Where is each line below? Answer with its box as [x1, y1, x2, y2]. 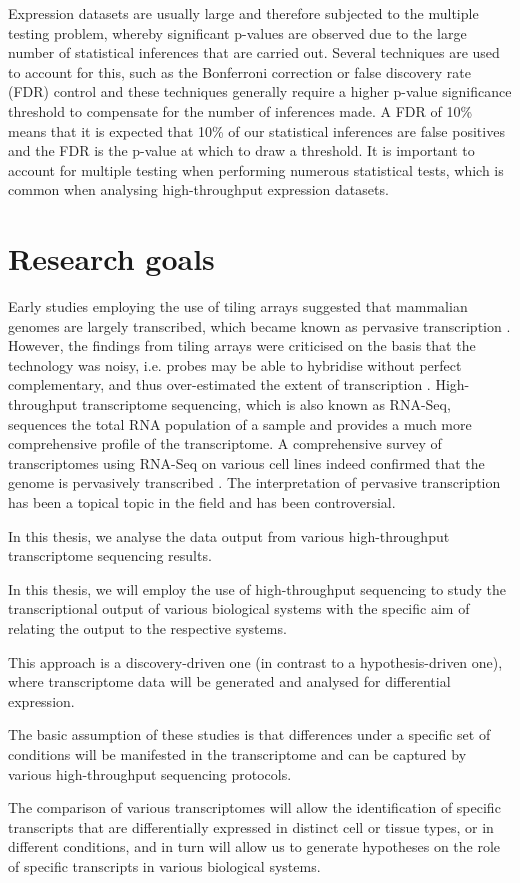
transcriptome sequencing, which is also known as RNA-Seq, [81, 394, 451, 415]
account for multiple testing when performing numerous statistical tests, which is [8, 159, 504, 180]
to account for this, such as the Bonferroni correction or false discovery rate [8, 61, 471, 82]
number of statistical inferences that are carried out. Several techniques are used [8, 42, 500, 63]
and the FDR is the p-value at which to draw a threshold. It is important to [8, 140, 475, 161]
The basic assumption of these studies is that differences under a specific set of [8, 724, 491, 745]
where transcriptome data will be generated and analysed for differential [8, 671, 451, 692]
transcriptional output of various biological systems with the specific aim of [8, 598, 470, 619]
